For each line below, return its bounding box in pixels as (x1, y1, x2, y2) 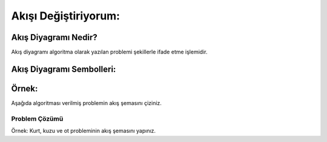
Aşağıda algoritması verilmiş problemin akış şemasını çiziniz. (11, 99, 162, 106)
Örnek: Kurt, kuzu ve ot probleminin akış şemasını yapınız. (11, 127, 156, 135)
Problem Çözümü (11, 114, 64, 123)
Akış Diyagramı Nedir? (11, 32, 98, 42)
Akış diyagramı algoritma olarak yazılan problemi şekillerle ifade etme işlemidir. (11, 49, 208, 56)
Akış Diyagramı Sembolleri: (11, 64, 116, 74)
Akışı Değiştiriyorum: (11, 9, 121, 22)
